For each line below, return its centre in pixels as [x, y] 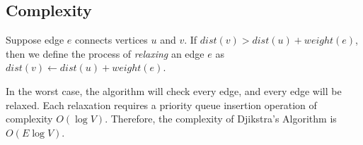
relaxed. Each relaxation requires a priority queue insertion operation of [161, 105]
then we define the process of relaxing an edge [105, 53]
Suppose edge [35, 40]
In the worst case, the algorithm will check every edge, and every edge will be [174, 90]
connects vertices [111, 40]
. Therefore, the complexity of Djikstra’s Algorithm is [221, 119]
